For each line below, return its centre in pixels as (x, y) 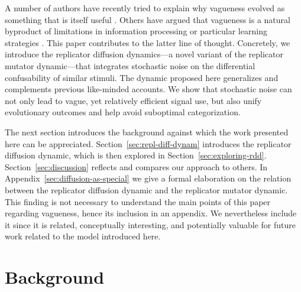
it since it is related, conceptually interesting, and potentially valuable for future (150, 224)
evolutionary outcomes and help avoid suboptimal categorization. (123, 112)
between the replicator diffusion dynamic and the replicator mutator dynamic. (146, 189)
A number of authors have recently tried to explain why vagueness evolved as (145, 8)
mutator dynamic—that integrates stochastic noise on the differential (130, 65)
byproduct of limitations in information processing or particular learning (136, 31)
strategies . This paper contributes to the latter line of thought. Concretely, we (148, 42)
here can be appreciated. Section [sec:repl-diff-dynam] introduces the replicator (148, 143)
